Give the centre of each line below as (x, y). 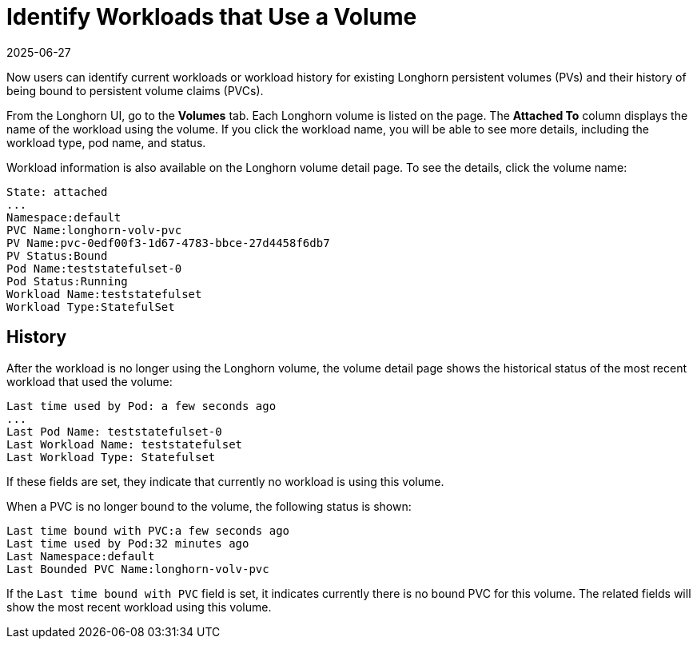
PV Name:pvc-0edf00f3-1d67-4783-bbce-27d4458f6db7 (168, 243)
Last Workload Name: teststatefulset (125, 444)
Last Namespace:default (81, 556)
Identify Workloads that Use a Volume (212, 17)
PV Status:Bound (57, 255)
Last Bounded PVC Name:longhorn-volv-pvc (138, 569)
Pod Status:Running (67, 281)
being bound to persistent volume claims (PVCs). (135, 90)
